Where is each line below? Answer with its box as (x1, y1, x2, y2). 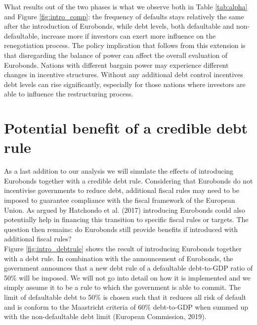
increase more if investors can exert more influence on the (41, 30, 216, 41)
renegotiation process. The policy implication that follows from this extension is (4, 40, 246, 50)
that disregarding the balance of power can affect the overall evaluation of (4, 49, 228, 60)
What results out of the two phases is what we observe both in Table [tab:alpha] (4, 1, 248, 11)
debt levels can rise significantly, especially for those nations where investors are (4, 79, 246, 89)
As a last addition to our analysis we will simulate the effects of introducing (4, 166, 234, 176)
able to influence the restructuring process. (4, 89, 133, 99)
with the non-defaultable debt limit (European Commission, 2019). (4, 311, 207, 322)
